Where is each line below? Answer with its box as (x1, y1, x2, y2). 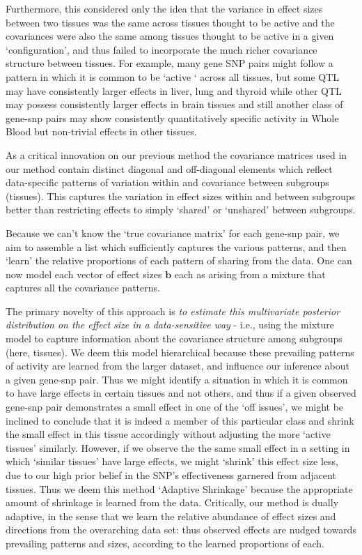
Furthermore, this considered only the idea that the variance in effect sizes (6, 1, 323, 15)
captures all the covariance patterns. (6, 280, 160, 295)
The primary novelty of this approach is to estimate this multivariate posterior (6, 303, 340, 318)
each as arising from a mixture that (174, 266, 326, 281)
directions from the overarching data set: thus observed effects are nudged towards (6, 522, 356, 537)
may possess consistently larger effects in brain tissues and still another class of (6, 97, 343, 112)
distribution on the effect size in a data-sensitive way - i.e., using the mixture (6, 317, 334, 332)
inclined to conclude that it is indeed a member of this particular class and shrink (6, 413, 354, 427)
